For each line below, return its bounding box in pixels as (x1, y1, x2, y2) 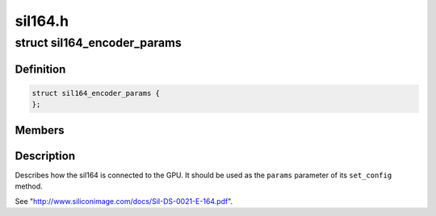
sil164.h (15, 12, 69, 30)
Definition (15, 62, 66, 76)
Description (15, 149, 76, 163)
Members (15, 123, 65, 137)
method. (15, 181, 44, 191)
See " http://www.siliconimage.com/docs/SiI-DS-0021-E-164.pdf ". (15, 196, 233, 206)
